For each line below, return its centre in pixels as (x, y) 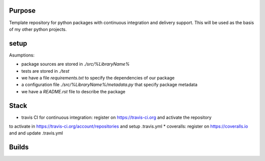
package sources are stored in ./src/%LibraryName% (76, 64)
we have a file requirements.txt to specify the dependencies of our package (98, 78)
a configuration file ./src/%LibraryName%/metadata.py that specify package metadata (109, 85)
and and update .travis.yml (36, 133)
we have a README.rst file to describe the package (73, 91)
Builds (19, 147)
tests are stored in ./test (45, 71)
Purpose (22, 11)
